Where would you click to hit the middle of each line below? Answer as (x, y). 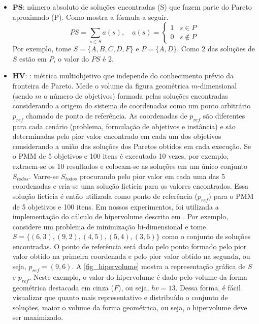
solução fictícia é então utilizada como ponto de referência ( (105, 196)
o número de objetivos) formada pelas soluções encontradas (136, 95)
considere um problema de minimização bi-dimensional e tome (109, 226)
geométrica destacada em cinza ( (63, 287)
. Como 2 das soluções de (216, 49)
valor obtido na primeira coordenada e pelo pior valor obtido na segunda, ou (131, 256)
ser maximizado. (38, 317)
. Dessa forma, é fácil (208, 287)
